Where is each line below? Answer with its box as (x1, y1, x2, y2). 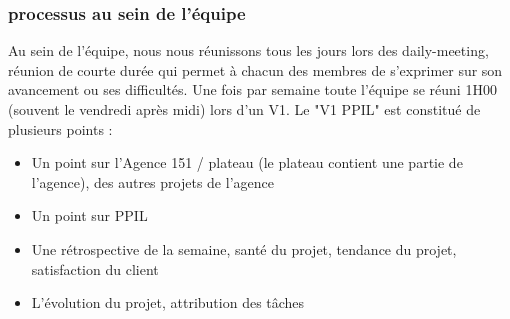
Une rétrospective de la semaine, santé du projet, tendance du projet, (31, 238, 457, 259)
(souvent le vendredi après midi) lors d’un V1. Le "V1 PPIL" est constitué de (8, 99, 481, 119)
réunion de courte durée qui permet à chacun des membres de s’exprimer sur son (8, 59, 503, 80)
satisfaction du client (31, 258, 159, 279)
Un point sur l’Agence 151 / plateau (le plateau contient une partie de (31, 152, 463, 173)
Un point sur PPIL (31, 205, 148, 226)
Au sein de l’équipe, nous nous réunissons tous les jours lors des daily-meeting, (8, 40, 489, 61)
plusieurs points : (8, 118, 113, 139)
